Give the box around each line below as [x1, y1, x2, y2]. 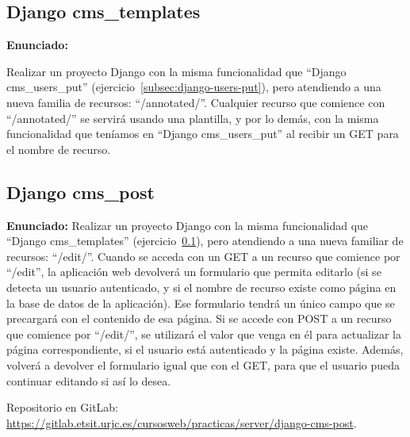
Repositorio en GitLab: [6, 399, 119, 416]
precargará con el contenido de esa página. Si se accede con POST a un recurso [6, 310, 392, 327]
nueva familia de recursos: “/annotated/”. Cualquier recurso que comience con [6, 94, 385, 110]
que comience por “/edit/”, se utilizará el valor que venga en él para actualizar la [6, 325, 402, 342]
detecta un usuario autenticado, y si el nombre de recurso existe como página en [6, 278, 397, 295]
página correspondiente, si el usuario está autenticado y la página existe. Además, [6, 341, 404, 358]
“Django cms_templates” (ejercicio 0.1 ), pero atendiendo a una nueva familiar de [6, 232, 404, 249]
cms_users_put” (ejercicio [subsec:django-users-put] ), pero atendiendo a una [6, 79, 381, 95]
